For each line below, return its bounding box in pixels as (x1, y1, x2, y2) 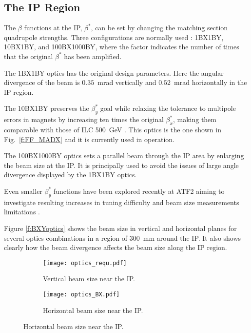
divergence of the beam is (4, 77, 80, 87)
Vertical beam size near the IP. (43, 273, 135, 284)
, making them (173, 114, 216, 125)
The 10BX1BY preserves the (4, 103, 89, 113)
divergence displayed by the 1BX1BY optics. (4, 169, 137, 180)
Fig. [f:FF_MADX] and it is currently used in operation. (4, 134, 174, 144)
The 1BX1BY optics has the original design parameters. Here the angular (4, 67, 224, 78)
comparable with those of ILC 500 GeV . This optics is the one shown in (4, 124, 221, 134)
